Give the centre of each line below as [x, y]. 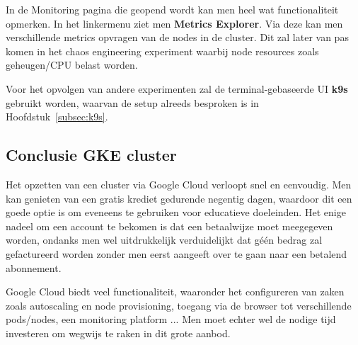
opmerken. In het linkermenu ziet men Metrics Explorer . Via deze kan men [174, 23]
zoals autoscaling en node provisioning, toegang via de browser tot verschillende [179, 305]
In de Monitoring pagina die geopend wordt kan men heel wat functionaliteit [172, 9]
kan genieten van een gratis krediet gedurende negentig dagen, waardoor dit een [179, 198]
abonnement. [34, 267]
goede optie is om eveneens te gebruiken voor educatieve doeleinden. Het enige [176, 212]
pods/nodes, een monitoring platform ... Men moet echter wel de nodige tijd [171, 319]
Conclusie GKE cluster [91, 155]
